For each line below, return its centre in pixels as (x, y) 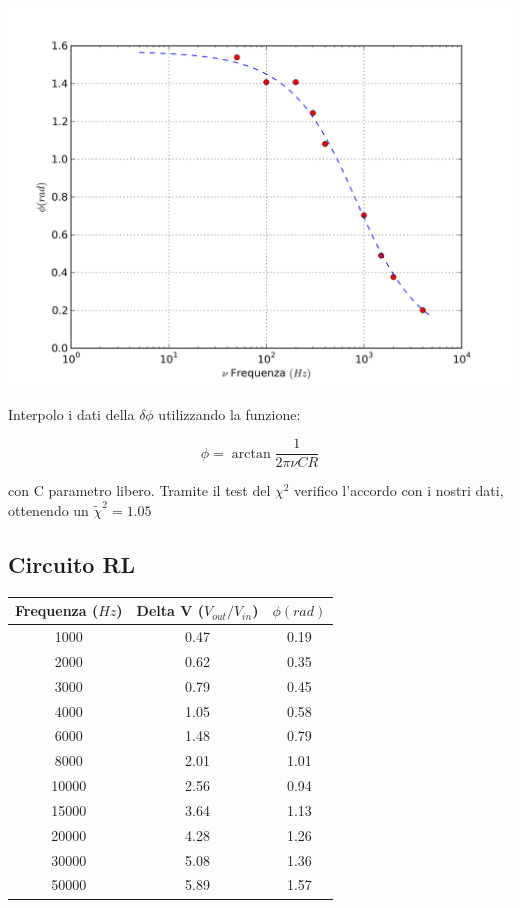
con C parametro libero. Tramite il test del (139, 490)
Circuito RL (72, 563)
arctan (251, 453)
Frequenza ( (57, 610)
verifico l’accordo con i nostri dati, (399, 490)
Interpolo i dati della (71, 413)
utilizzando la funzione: (229, 413)
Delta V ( (170, 610)
